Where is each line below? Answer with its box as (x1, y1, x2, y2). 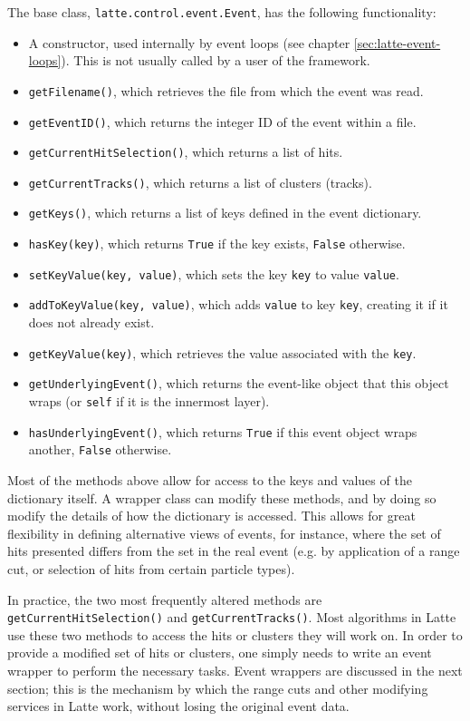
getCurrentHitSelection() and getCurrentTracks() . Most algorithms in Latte (7, 608, 456, 627)
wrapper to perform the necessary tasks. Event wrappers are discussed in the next (7, 660, 463, 679)
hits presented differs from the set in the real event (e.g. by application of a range (7, 541, 460, 560)
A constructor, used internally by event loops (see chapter (28, 33, 350, 52)
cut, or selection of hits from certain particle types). (7, 559, 295, 578)
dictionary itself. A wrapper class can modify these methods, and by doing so (7, 488, 436, 507)
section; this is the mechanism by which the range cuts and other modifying (7, 678, 428, 697)
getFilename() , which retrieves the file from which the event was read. (28, 81, 424, 100)
